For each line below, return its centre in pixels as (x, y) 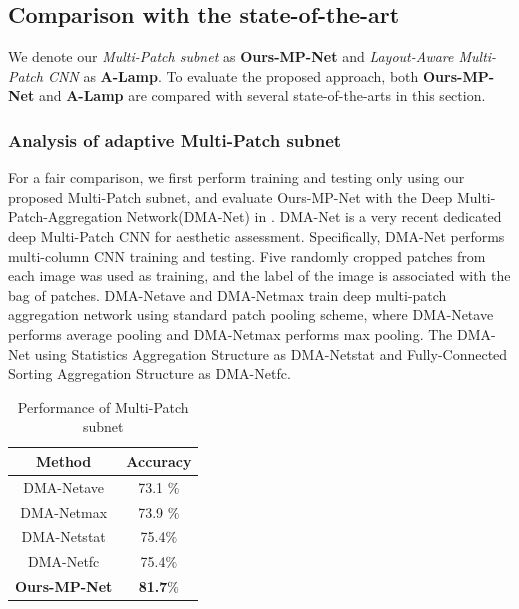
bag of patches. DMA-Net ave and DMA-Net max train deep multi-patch (227, 294)
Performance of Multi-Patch (103, 406)
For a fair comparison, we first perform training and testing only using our (236, 177)
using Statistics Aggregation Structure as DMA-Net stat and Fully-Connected (271, 353)
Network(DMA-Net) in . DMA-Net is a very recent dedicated (314, 216)
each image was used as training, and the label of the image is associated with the (259, 275)
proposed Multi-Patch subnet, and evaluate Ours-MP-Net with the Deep (230, 196)
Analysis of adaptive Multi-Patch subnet (175, 139)
